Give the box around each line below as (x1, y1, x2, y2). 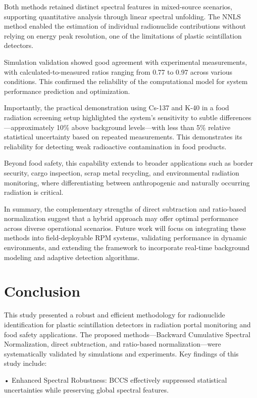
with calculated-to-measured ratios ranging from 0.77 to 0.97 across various (4, 66, 233, 77)
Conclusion (4, 281, 81, 301)
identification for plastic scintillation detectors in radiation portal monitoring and (4, 319, 251, 329)
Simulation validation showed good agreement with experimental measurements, (4, 56, 247, 67)
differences (219, 112, 252, 122)
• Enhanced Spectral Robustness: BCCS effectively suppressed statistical (4, 374, 227, 385)
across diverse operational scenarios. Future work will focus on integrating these (4, 222, 246, 233)
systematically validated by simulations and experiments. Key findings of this (4, 348, 239, 358)
